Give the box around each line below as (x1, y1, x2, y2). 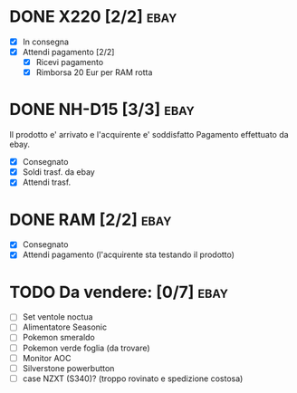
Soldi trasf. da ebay (22, 167, 95, 177)
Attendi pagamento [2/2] (22, 47, 115, 57)
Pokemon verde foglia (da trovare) (22, 342, 151, 353)
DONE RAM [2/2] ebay (9, 209, 172, 230)
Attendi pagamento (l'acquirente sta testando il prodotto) (22, 249, 235, 260)
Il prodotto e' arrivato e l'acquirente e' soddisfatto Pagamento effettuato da (9, 129, 289, 140)
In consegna (22, 36, 70, 47)
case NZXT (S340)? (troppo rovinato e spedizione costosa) (22, 373, 244, 384)
